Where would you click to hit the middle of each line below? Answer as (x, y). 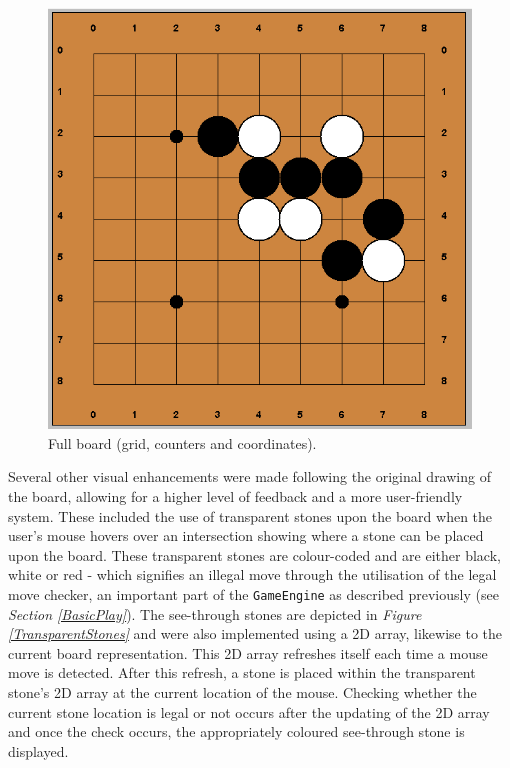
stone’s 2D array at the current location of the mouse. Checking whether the (242, 692)
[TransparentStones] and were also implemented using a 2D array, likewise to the (255, 633)
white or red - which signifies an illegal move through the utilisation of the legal (252, 574)
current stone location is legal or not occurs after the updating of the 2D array (249, 711)
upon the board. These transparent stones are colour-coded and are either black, (254, 554)
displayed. (38, 750)
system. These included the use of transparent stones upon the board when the (250, 515)
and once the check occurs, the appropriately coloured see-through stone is (236, 731)
